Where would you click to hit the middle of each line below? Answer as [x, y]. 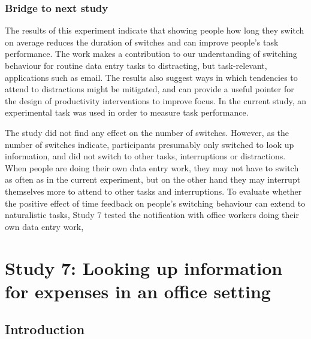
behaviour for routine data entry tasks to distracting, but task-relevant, [136, 65]
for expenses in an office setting [138, 291]
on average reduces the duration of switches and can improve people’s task [142, 42]
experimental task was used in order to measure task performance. [127, 112]
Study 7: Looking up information [144, 267]
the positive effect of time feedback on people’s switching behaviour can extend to [155, 203]
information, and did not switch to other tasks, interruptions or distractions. [145, 156]
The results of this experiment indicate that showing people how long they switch [155, 30]
